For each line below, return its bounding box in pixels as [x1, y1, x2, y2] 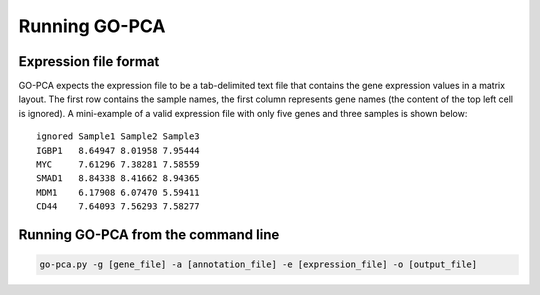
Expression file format [18, 53, 160, 70]
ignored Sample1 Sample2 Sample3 [36, 131, 200, 142]
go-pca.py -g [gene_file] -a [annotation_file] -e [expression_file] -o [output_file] [39, 259, 478, 270]
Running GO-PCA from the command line [18, 226, 280, 243]
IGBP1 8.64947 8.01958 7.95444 [36, 145, 200, 156]
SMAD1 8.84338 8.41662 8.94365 [36, 173, 200, 184]
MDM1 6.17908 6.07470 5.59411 [36, 186, 200, 198]
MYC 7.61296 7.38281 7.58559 [36, 159, 200, 170]
